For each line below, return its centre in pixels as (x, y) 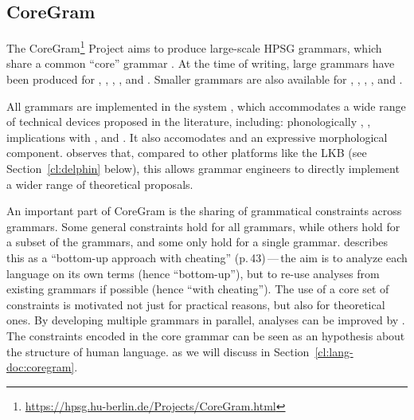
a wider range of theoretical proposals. (100, 184)
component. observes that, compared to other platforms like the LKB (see (187, 153)
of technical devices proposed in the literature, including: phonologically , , (189, 122)
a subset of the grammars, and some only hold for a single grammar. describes (197, 242)
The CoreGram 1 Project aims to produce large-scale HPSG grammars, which (194, 47)
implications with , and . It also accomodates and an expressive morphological (197, 137)
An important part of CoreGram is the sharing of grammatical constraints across (204, 211)
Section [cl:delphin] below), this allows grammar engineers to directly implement (203, 169)
